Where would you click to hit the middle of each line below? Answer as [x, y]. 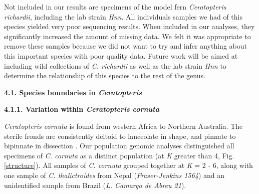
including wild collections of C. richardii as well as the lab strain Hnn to [115, 65]
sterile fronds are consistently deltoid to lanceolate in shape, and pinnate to [120, 136]
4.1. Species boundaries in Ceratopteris [73, 92]
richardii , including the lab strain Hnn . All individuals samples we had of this [123, 16]
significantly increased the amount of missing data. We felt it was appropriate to [127, 36]
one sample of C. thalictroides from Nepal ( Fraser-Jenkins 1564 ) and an [114, 175]
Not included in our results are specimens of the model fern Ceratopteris [115, 7]
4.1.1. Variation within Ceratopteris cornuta [82, 109]
